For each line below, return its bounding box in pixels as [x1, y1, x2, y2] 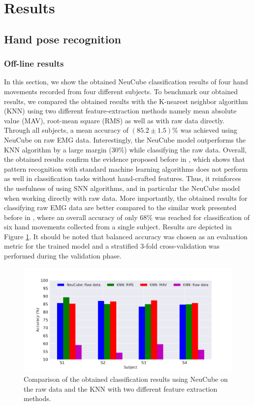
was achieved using [180, 125, 237, 135]
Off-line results [4, 57, 64, 70]
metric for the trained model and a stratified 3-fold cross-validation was [4, 241, 220, 251]
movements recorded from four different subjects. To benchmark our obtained [4, 86, 238, 96]
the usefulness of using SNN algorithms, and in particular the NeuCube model [4, 183, 240, 193]
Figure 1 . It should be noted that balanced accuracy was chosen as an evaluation [4, 231, 248, 241]
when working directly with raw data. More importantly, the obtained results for [4, 192, 248, 203]
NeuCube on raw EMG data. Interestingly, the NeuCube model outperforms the [4, 134, 246, 145]
